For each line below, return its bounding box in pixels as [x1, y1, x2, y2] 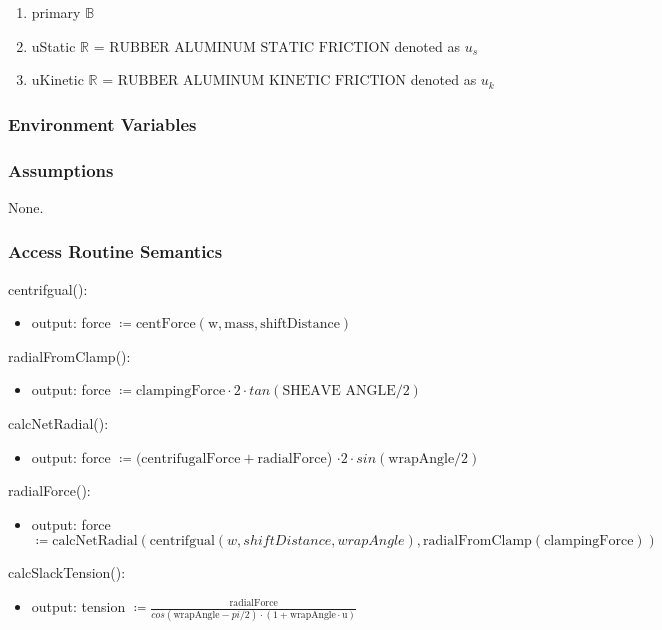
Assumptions [8, 157, 114, 182]
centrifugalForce [141, 451, 241, 466]
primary [31, 2, 81, 22]
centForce [135, 317, 196, 332]
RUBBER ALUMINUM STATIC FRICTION [109, 40, 390, 55]
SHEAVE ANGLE [282, 384, 396, 399]
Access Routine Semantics [8, 239, 223, 264]
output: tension [31, 596, 126, 616]
